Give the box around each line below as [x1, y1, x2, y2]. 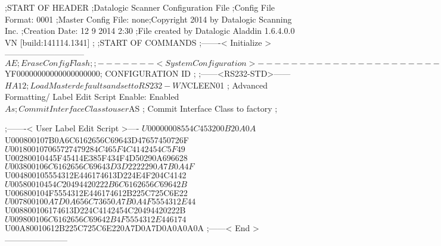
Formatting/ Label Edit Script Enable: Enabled [5, 90, 179, 103]
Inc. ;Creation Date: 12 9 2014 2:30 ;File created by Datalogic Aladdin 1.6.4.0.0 [5, 24, 295, 37]
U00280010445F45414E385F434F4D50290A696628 [5, 151, 188, 163]
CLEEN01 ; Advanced [187, 78, 268, 91]
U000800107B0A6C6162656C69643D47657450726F [5, 133, 189, 146]
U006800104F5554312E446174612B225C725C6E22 [5, 186, 188, 198]
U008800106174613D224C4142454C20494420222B [5, 204, 186, 216]
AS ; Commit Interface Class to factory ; [129, 102, 278, 114]
